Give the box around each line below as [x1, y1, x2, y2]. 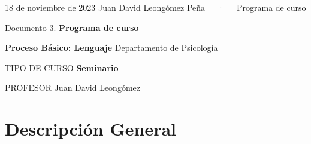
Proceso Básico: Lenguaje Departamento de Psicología [5, 41, 218, 54]
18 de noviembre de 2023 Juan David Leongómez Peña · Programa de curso [5, 1, 306, 13]
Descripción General [5, 117, 176, 141]
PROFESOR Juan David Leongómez [5, 81, 140, 94]
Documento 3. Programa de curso [5, 21, 139, 33]
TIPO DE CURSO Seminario [5, 61, 119, 73]
